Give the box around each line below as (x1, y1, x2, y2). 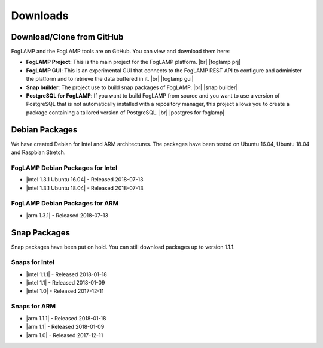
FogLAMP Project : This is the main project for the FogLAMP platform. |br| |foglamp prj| (26, 59, 240, 66)
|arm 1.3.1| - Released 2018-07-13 (26, 211, 109, 219)
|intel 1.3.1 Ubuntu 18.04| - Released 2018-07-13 (26, 184, 144, 192)
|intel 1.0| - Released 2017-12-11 (26, 288, 104, 295)
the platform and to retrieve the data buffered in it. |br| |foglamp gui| (26, 75, 194, 83)
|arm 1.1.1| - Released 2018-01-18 (26, 314, 106, 322)
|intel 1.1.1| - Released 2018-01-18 (26, 270, 108, 278)
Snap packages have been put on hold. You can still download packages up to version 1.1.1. (11, 243, 236, 250)
